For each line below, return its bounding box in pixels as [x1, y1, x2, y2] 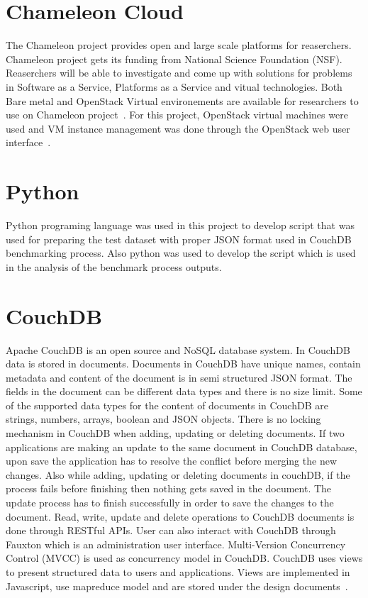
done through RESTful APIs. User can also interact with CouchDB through [6, 523, 336, 538]
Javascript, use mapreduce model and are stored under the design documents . [6, 578, 348, 593]
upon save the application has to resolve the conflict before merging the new [6, 453, 337, 468]
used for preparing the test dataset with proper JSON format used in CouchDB [6, 231, 352, 246]
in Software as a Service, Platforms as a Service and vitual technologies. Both [6, 79, 342, 94]
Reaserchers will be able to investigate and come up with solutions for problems [6, 65, 352, 80]
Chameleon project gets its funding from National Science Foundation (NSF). [6, 51, 342, 66]
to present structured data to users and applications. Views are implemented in [6, 565, 350, 579]
